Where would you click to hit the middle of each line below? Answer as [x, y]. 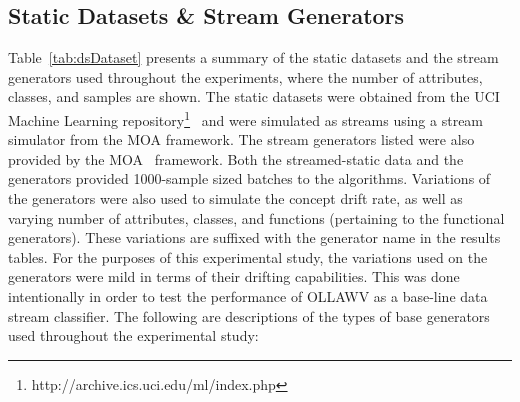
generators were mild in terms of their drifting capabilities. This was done [234, 276]
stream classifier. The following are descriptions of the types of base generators [249, 315]
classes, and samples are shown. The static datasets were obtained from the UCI [254, 96]
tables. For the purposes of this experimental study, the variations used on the [248, 256]
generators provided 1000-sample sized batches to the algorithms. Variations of [249, 178]
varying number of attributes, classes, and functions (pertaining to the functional [256, 217]
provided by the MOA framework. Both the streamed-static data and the [236, 158]
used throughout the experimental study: [133, 335]
